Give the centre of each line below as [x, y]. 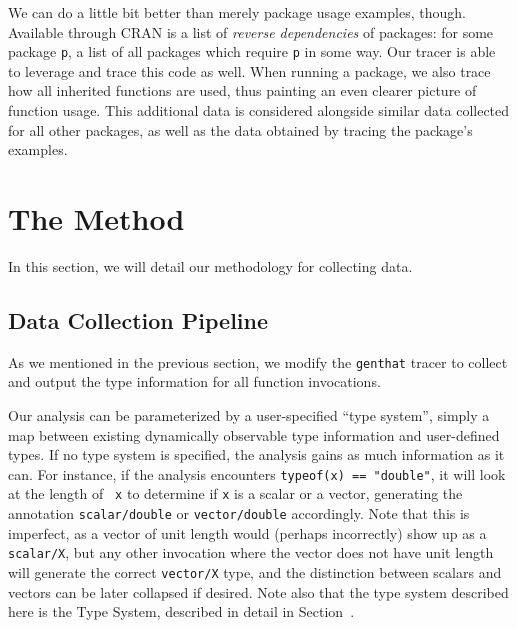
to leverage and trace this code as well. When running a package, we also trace [249, 70]
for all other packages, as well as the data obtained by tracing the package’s [240, 129]
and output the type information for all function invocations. [194, 381]
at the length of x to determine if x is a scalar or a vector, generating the [235, 493]
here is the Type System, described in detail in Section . [181, 611]
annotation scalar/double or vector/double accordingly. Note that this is [239, 513]
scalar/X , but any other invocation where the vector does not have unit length [251, 552]
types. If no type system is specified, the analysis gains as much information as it [256, 454]
